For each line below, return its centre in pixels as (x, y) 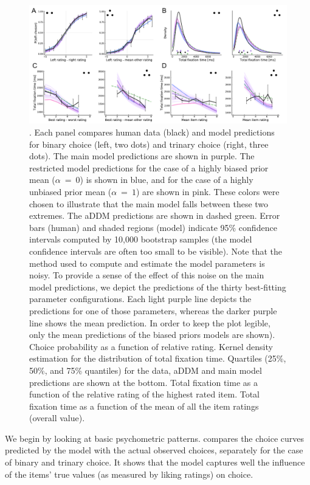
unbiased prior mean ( (71, 191)
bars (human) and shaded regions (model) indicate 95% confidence (153, 227)
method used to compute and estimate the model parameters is (147, 263)
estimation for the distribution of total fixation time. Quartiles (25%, (158, 358)
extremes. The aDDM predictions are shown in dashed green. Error (155, 215)
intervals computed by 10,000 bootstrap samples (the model (141, 239)
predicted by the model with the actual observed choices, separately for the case (154, 450)
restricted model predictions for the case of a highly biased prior (149, 167)
